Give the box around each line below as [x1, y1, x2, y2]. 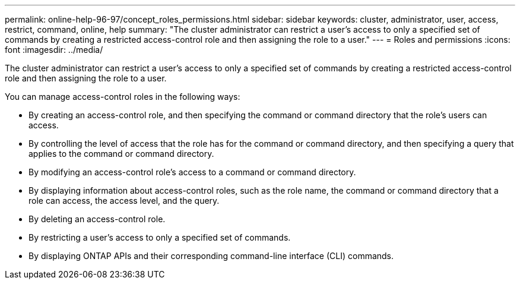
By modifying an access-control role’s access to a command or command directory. [28, 167, 356, 177]
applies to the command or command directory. [28, 149, 214, 159]
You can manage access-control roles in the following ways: [5, 91, 240, 102]
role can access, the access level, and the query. [28, 195, 220, 206]
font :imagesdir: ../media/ [5, 45, 103, 55]
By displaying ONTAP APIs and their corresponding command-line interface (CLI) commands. [28, 251, 394, 261]
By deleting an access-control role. [28, 214, 166, 224]
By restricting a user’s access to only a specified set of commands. [28, 232, 291, 242]
